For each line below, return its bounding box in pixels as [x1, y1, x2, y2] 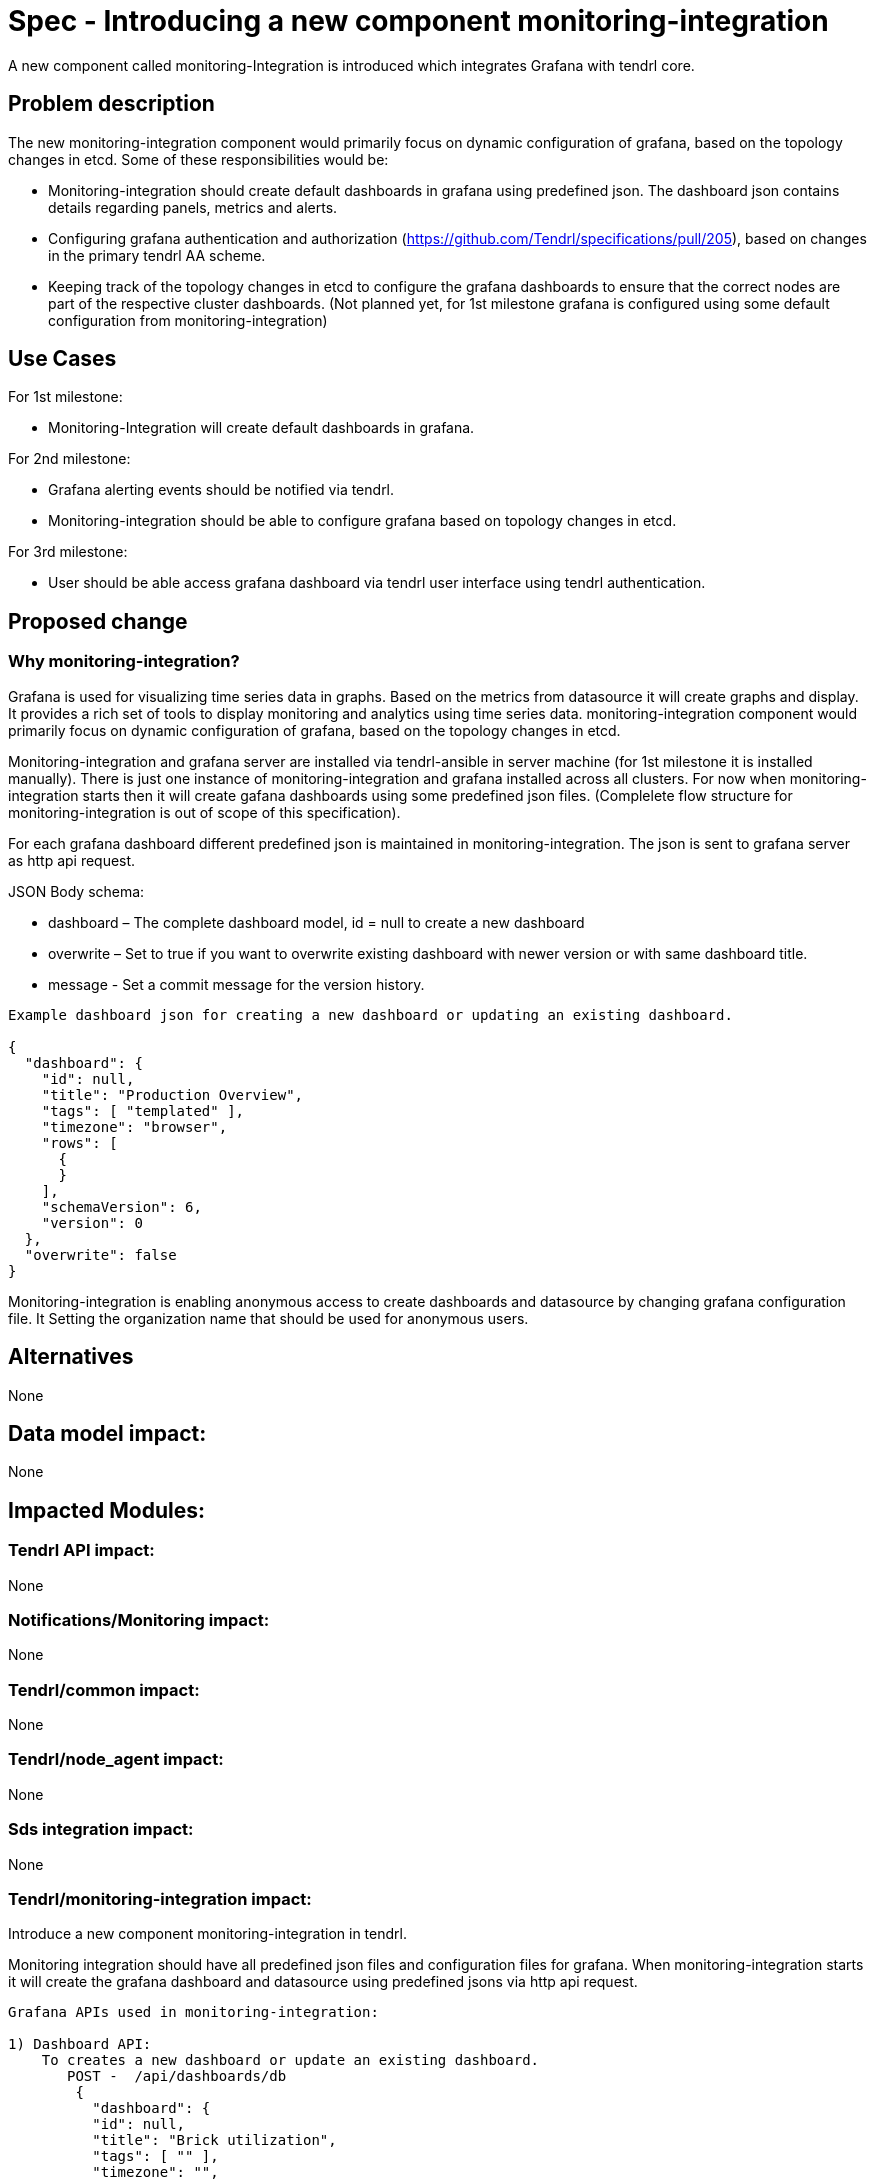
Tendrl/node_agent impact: [8, 1749, 224, 1770]
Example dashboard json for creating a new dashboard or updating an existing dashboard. [8, 1006, 733, 1023]
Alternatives [8, 1344, 134, 1370]
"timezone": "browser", [41, 1118, 228, 1135]
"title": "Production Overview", [41, 1086, 304, 1103]
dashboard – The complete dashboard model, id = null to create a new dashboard [48, 913, 585, 931]
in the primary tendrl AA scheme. [48, 246, 266, 264]
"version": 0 [41, 1214, 143, 1231]
